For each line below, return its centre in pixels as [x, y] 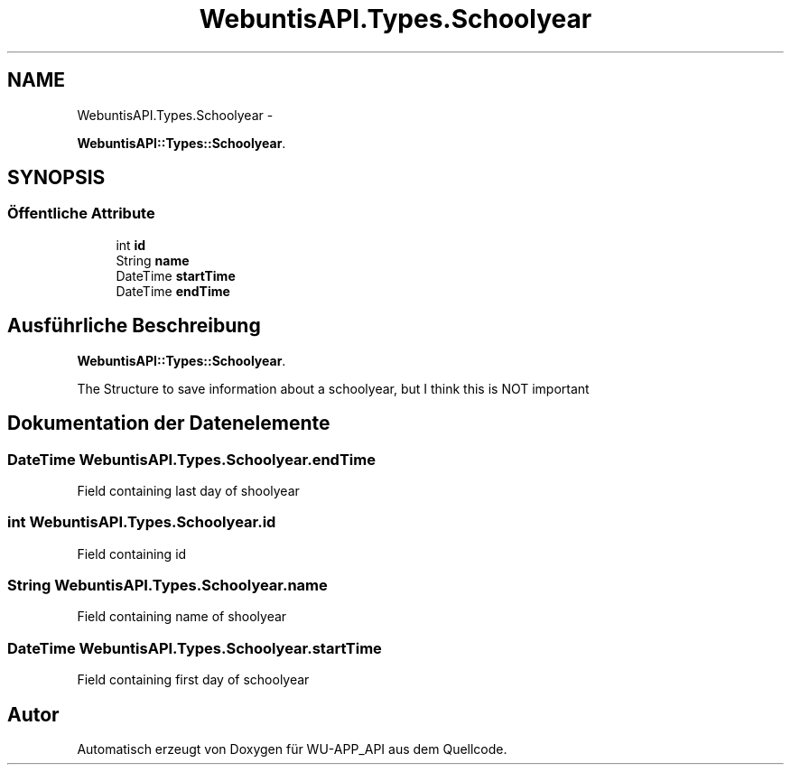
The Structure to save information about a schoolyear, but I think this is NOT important [333, 388]
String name [153, 260]
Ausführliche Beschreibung [134, 326]
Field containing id [132, 553]
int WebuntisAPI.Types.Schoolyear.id [142, 522]
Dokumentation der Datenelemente [169, 423]
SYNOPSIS [56, 178]
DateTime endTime [173, 291]
